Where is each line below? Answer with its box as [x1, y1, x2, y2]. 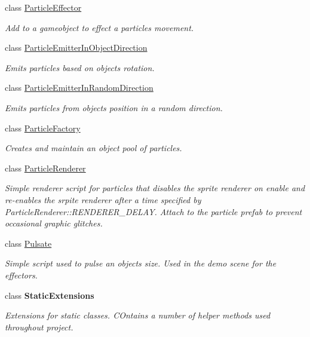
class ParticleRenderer [5, 161, 86, 174]
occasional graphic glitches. [5, 217, 103, 229]
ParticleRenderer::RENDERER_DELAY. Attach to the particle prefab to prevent [5, 205, 302, 217]
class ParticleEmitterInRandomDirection [5, 81, 154, 94]
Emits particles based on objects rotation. [5, 61, 155, 73]
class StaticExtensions [5, 289, 94, 301]
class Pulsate [5, 237, 52, 249]
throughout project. [5, 320, 73, 333]
